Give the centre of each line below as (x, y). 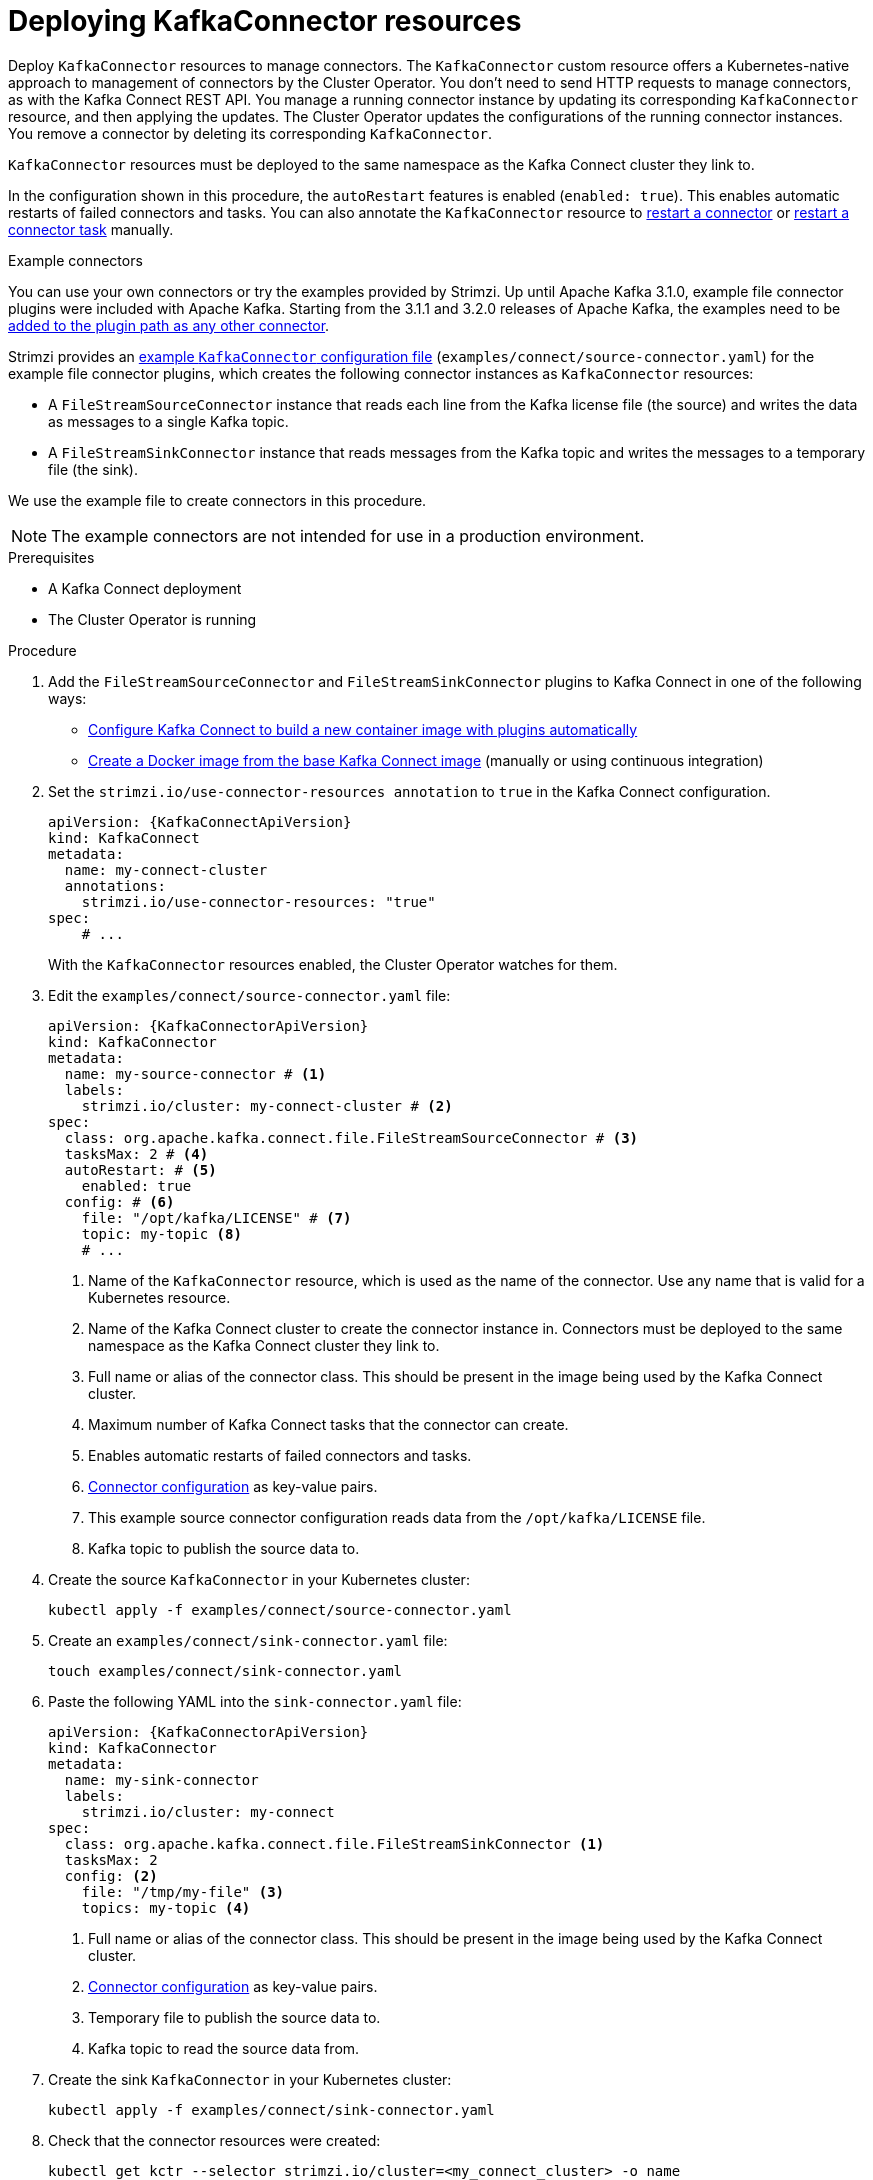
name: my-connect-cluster (166, 869)
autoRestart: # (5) (140, 1169)
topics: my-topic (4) (166, 1907)
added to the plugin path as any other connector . (169, 325)
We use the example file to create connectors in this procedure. (217, 500)
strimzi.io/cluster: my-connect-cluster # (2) (267, 1105)
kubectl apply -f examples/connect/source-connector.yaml (280, 1609)
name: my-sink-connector (161, 1779)
